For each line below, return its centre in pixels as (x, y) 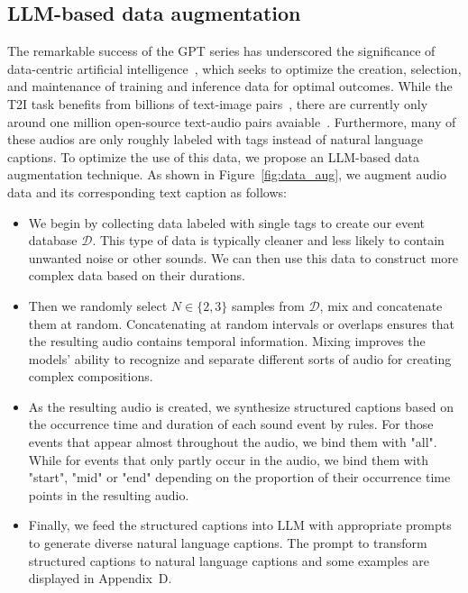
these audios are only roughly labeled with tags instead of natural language (215, 139)
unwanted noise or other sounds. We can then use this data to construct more (243, 257)
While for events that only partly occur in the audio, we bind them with (228, 459)
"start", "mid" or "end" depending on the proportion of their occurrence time (239, 477)
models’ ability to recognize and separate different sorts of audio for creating (240, 358)
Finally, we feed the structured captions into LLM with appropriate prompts (240, 525)
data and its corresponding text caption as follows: (147, 192)
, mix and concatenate (381, 305)
